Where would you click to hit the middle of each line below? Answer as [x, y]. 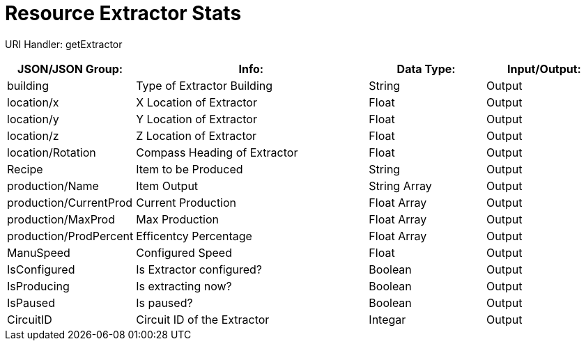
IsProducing [38, 286]
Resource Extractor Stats [123, 13]
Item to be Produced [190, 169]
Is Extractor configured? [199, 269]
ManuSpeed [39, 252]
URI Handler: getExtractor [64, 44]
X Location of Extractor [196, 102]
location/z [33, 135]
